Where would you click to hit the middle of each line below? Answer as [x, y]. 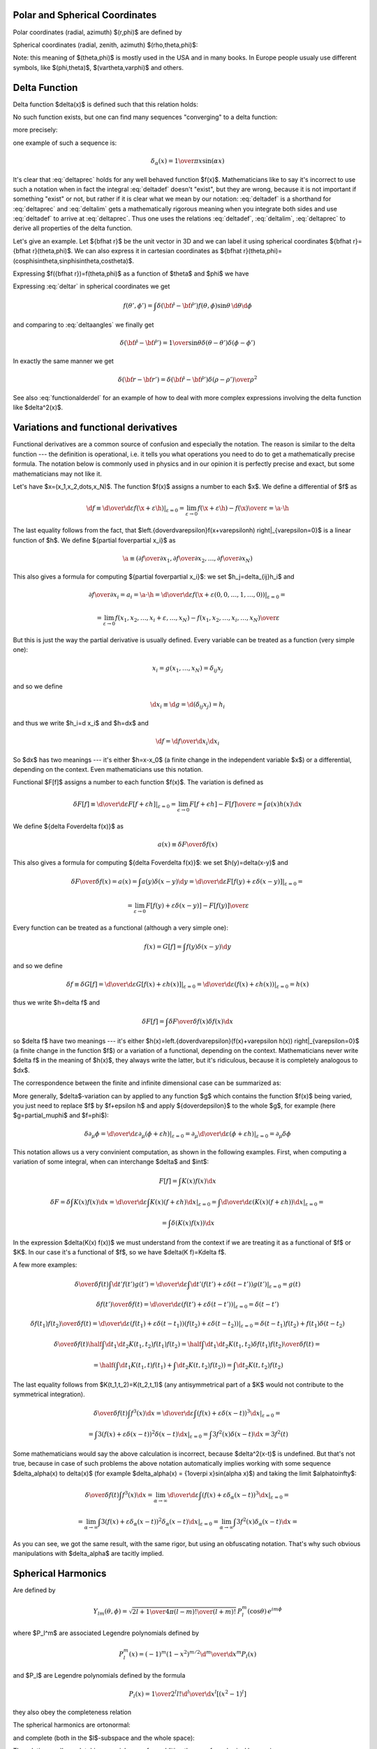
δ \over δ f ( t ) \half [78, 1344]
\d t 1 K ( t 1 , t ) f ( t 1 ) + [146, 1366]
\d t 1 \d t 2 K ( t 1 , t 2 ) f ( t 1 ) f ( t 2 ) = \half [153, 1345]
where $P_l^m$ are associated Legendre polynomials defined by [106, 1633]
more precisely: [35, 130]
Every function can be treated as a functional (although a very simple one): [120, 928]
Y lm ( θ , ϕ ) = [110, 1612]
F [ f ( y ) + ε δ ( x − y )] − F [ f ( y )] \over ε [197, 905]
